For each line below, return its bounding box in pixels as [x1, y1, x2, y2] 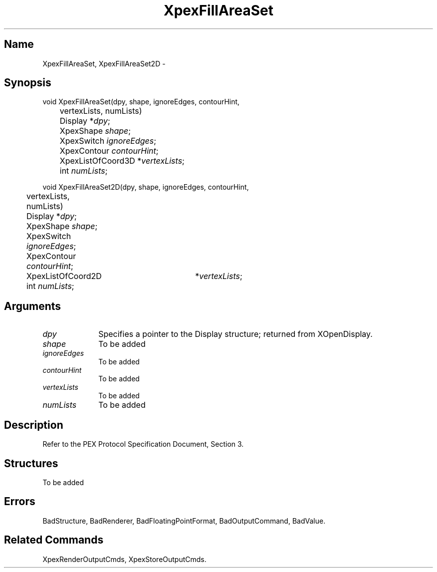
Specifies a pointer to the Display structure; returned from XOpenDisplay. [98, 329, 373, 339]
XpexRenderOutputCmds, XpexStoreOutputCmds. [42, 555, 207, 564]
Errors [4, 495, 35, 508]
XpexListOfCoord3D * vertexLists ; [59, 156, 185, 166]
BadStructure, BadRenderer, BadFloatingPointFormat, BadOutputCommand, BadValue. [42, 516, 326, 525]
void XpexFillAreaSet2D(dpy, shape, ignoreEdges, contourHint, [42, 183, 249, 192]
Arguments [4, 299, 61, 312]
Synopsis [4, 76, 51, 89]
